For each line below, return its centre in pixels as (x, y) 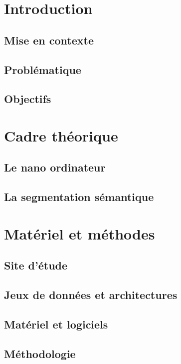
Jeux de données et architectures (91, 295)
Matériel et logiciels (56, 324)
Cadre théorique (61, 135)
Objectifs (28, 99)
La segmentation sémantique (79, 197)
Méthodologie (40, 353)
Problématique (43, 69)
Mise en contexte (49, 40)
